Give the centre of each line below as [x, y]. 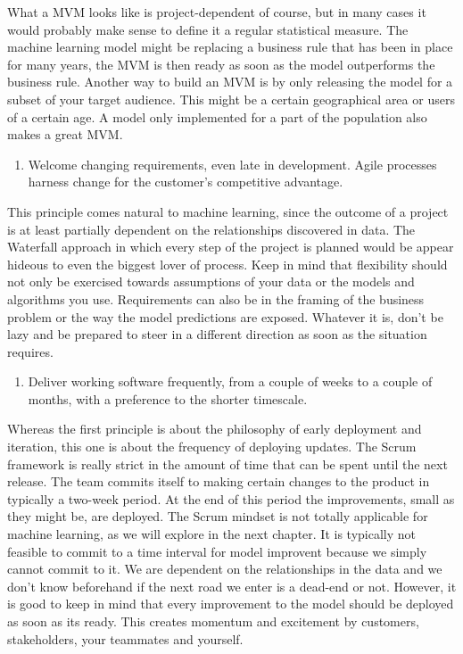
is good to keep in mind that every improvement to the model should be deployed [231, 604]
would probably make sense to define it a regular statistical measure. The [208, 29]
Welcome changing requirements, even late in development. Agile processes [232, 164]
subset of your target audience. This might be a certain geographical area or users [231, 99]
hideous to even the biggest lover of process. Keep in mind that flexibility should [227, 264]
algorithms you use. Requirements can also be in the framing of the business [216, 298]
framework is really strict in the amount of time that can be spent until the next [227, 464]
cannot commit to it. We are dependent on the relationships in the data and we [225, 569]
